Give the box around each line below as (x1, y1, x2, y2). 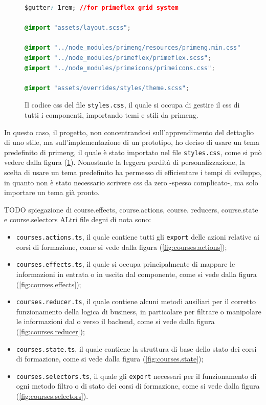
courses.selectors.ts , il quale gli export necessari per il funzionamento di (16, 370, 257, 381)
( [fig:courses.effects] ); (16, 279, 81, 289)
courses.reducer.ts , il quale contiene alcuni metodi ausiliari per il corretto (16, 296, 256, 307)
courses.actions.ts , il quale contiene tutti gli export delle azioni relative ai (16, 231, 259, 242)
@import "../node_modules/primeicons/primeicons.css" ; (25, 64, 215, 72)
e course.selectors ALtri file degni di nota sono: (4, 214, 151, 225)
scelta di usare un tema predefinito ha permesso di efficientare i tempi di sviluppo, (4, 167, 262, 178)
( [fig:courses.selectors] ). (16, 391, 88, 401)
